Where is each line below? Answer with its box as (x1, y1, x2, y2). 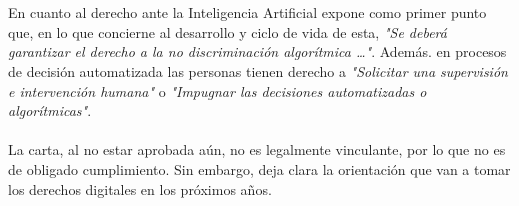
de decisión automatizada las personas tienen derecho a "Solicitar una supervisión (8, 60, 508, 81)
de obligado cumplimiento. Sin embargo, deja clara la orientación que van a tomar (8, 158, 511, 179)
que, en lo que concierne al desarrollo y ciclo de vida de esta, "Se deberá (8, 21, 447, 42)
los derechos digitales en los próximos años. (8, 178, 272, 199)
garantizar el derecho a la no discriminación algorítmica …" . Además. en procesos (8, 41, 507, 62)
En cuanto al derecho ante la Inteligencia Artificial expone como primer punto (8, 2, 487, 23)
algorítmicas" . (8, 100, 92, 121)
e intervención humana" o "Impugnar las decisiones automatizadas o (8, 80, 427, 101)
